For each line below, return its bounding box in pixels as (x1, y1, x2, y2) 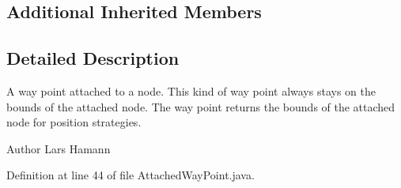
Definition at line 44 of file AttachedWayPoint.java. (6, 167, 255, 183)
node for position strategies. (6, 114, 142, 130)
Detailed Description (6, 46, 180, 70)
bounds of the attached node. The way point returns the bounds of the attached (6, 98, 395, 115)
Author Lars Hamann (6, 140, 111, 156)
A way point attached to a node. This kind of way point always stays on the (6, 82, 376, 99)
